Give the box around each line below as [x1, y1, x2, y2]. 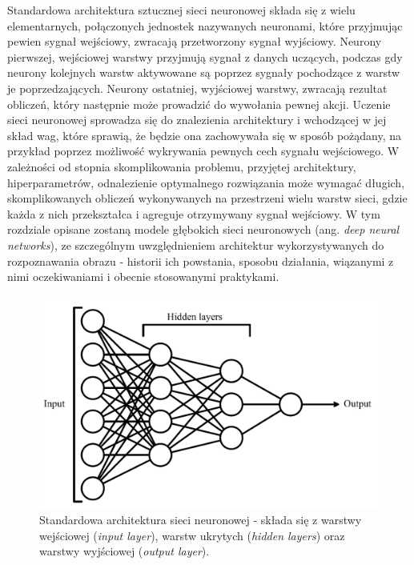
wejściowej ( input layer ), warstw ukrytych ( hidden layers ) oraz [39, 527, 345, 543]
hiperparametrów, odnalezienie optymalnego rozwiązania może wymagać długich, [7, 174, 405, 190]
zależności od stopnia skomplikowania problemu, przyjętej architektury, [7, 158, 356, 174]
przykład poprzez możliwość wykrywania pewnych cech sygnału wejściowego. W [7, 142, 400, 159]
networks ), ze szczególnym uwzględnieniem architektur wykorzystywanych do [7, 236, 384, 253]
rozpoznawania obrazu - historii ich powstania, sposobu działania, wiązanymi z [7, 252, 394, 269]
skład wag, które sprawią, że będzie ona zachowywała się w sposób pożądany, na [7, 126, 402, 143]
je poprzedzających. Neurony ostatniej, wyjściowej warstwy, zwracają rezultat [7, 79, 388, 96]
